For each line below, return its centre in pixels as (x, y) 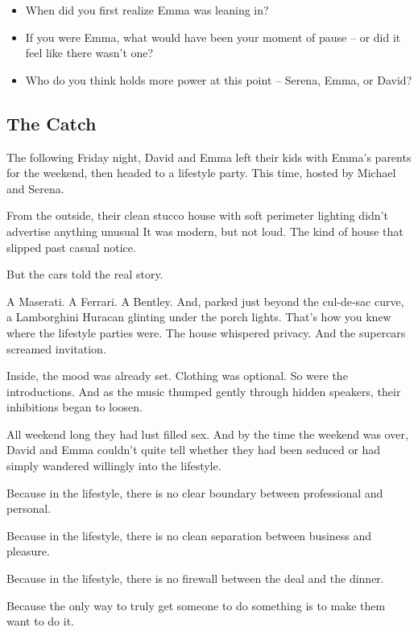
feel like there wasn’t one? (89, 53)
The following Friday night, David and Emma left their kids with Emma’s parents (209, 157)
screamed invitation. (56, 348)
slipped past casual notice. (71, 247)
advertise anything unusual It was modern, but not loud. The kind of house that (205, 231)
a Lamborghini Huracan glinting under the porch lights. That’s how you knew (199, 317)
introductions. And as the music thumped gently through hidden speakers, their (204, 391)
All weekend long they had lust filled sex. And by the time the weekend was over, (207, 434)
